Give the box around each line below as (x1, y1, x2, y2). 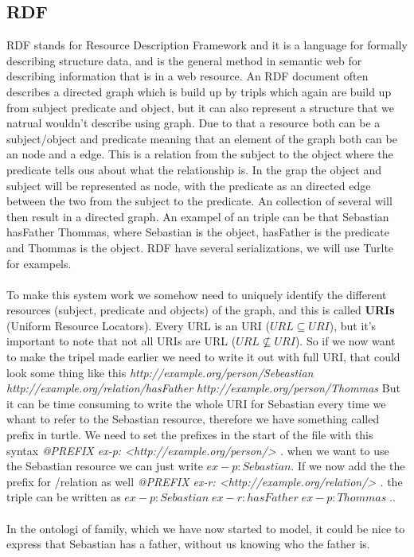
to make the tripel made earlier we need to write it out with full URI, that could (6, 349, 400, 365)
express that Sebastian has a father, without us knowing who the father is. (6, 536, 370, 552)
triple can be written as (6, 489, 121, 505)
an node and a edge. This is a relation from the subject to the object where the (6, 146, 393, 162)
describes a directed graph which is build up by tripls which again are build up (6, 83, 392, 99)
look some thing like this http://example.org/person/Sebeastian (6, 364, 314, 380)
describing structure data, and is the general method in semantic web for (6, 52, 362, 68)
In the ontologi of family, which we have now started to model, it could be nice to (6, 520, 405, 536)
